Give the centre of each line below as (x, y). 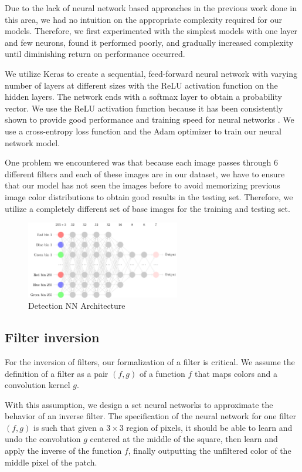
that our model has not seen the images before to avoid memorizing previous (142, 185)
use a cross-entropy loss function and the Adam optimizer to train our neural (143, 131)
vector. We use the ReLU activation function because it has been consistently (144, 108)
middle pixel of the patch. (51, 462)
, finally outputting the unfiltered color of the (210, 451)
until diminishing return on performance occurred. (95, 54)
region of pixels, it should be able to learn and (209, 427)
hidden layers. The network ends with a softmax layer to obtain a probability (143, 97)
